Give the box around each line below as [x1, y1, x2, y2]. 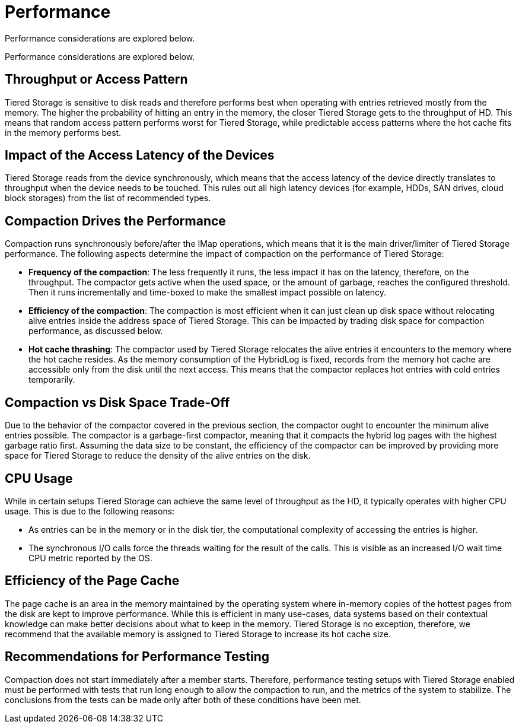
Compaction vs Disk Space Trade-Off [5, 395, 230, 410]
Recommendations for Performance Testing [5, 649, 270, 665]
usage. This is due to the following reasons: [5, 506, 175, 516]
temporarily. [28, 374, 75, 385]
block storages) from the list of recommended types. [5, 193, 211, 204]
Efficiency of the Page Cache [5, 573, 180, 589]
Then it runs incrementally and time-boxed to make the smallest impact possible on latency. [28, 287, 386, 298]
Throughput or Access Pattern [5, 72, 188, 87]
